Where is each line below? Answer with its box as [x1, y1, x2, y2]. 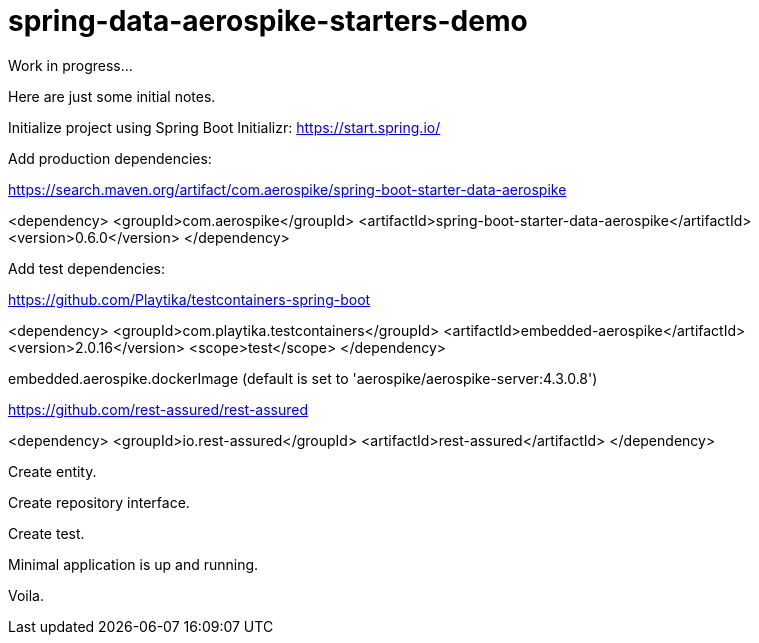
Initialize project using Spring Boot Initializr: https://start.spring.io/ [8, 118, 441, 136]
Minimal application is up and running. [8, 555, 259, 573]
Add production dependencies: [8, 149, 212, 167]
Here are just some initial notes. [8, 87, 216, 105]
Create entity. [8, 462, 97, 480]
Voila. [8, 586, 45, 604]
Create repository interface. [8, 493, 190, 511]
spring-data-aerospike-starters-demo [8, 4, 528, 38]
